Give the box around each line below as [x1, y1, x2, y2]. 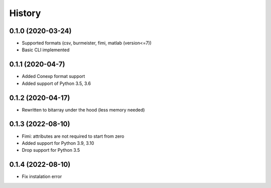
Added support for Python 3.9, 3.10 [22, 140, 94, 146]
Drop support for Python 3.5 [22, 147, 80, 153]
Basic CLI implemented [22, 47, 70, 53]
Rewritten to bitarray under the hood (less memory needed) [22, 107, 145, 113]
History [9, 8, 41, 19]
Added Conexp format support [22, 73, 85, 79]
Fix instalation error [22, 173, 62, 179]
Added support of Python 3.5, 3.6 [22, 80, 91, 86]
